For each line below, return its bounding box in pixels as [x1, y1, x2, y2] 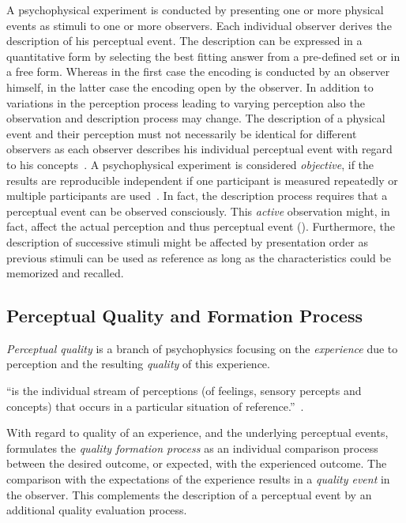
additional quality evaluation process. [6, 502, 187, 518]
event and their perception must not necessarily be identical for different [6, 125, 357, 141]
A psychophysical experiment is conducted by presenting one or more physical [6, 2, 384, 17]
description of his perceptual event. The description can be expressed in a [6, 32, 363, 49]
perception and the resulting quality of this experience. [6, 356, 270, 372]
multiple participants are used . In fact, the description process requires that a [6, 187, 388, 204]
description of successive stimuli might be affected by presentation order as [6, 233, 368, 250]
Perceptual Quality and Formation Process [6, 303, 363, 328]
